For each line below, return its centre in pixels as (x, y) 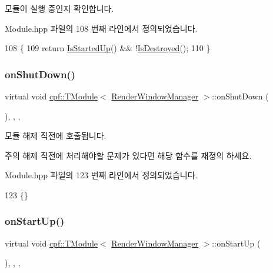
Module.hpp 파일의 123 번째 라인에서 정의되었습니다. (101, 175)
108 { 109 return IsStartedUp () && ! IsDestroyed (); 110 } (108, 48)
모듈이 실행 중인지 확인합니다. (59, 8)
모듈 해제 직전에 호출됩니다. (56, 136)
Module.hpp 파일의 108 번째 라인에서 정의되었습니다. (101, 28)
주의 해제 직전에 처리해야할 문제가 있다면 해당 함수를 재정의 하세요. (128, 155)
